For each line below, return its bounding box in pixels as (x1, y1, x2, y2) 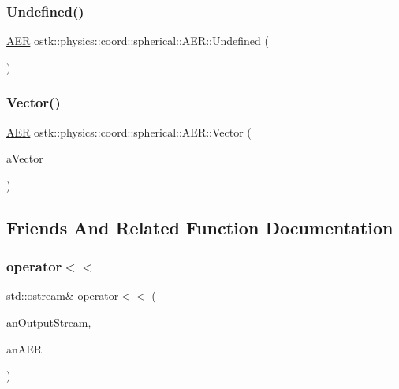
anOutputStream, (6, 314, 91, 330)
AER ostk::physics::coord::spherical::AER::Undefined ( (6, 32, 269, 49)
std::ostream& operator (6, 287, 119, 304)
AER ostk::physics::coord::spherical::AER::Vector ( (6, 123, 252, 140)
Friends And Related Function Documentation (6, 215, 393, 239)
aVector (6, 150, 43, 166)
